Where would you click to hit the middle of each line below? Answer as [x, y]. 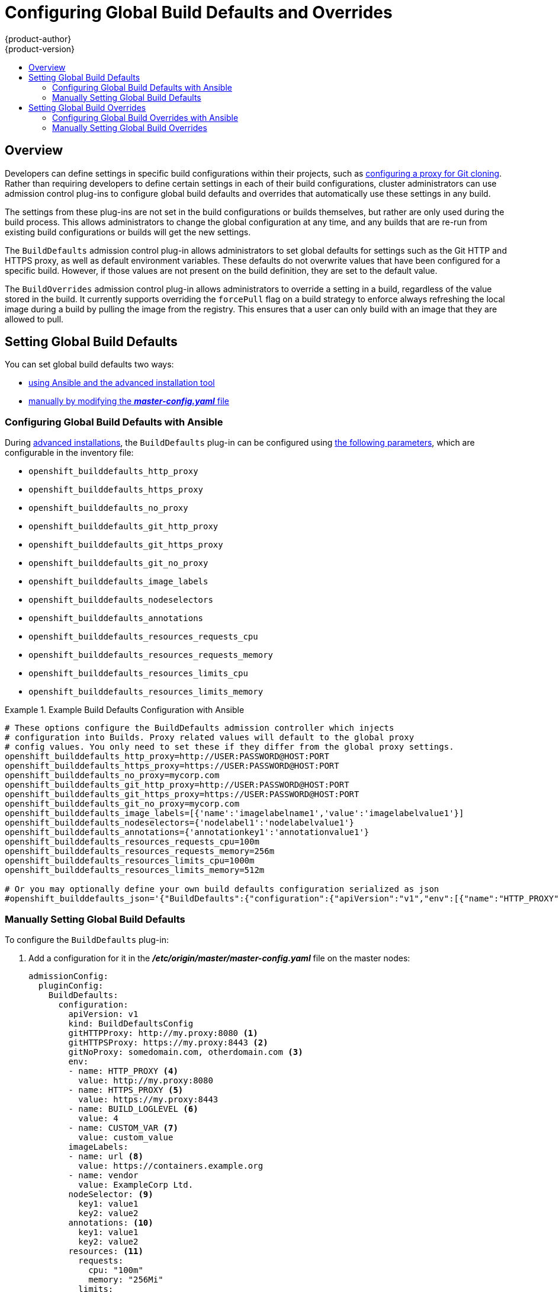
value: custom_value [126, 1137]
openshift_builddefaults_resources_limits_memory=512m [135, 870]
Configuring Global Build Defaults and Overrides [199, 12]
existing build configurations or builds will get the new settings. [128, 232]
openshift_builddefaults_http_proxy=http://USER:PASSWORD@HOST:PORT [167, 757]
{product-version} [40, 49]
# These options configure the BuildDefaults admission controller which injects [200, 728]
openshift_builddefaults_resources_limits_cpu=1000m [130, 861]
